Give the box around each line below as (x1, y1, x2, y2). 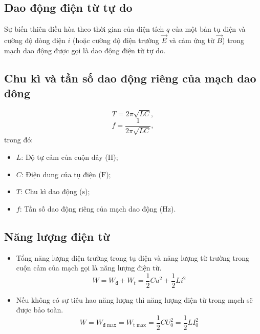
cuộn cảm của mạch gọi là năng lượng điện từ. (16, 262, 162, 273)
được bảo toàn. (16, 304, 63, 315)
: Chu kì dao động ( (20, 186, 82, 197)
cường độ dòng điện (4, 35, 66, 46)
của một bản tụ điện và (171, 24, 246, 34)
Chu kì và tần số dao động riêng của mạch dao (4, 70, 256, 86)
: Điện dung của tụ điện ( (21, 169, 101, 179)
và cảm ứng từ (169, 35, 214, 46)
